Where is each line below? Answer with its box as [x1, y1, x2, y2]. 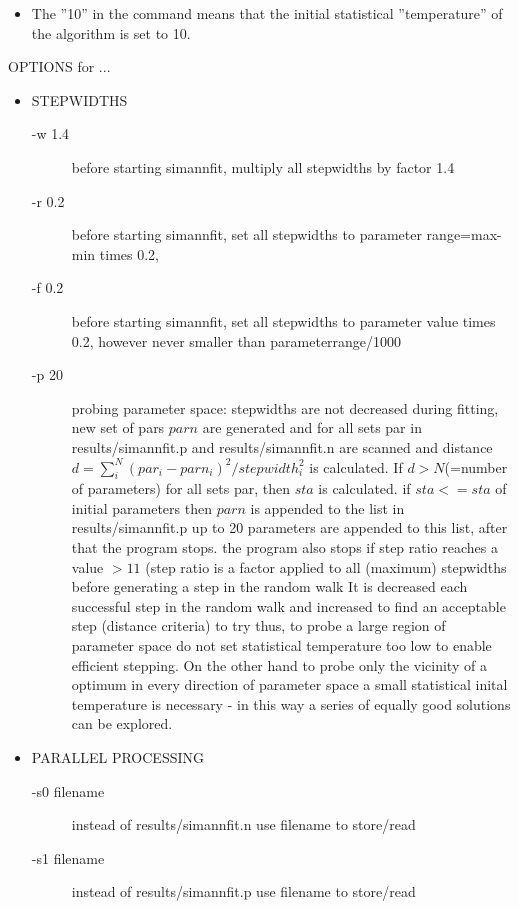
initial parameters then [71, 497, 212, 518]
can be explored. [71, 713, 173, 734]
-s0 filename [31, 780, 105, 801]
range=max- [426, 224, 502, 245]
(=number [444, 456, 508, 477]
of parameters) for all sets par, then [71, 478, 290, 499]
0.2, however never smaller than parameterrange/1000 [71, 330, 402, 351]
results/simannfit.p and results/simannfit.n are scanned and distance [71, 436, 493, 457]
